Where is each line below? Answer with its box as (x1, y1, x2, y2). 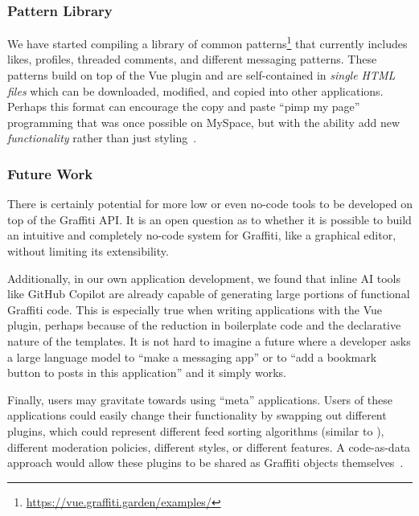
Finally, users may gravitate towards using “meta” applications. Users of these (7, 391, 392, 407)
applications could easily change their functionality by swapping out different (7, 407, 387, 424)
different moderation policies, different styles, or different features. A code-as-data (7, 438, 411, 455)
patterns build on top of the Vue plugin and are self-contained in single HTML (7, 67, 396, 84)
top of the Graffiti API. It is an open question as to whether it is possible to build (7, 211, 412, 227)
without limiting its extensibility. (7, 243, 169, 260)
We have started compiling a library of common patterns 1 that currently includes (7, 33, 408, 51)
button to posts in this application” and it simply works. (7, 364, 286, 381)
